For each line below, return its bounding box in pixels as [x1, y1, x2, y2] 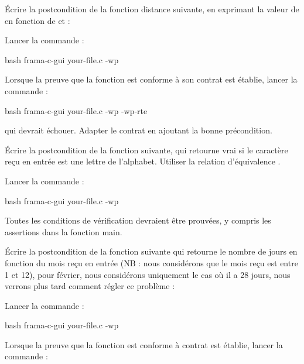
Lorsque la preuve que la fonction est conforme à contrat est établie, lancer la [5, 338, 283, 351]
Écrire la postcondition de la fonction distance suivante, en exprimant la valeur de [5, 3, 299, 15]
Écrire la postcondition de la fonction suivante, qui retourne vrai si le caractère [5, 143, 288, 156]
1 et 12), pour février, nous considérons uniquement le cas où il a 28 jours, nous [5, 268, 291, 280]
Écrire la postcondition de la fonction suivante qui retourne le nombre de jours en [5, 245, 298, 257]
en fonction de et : [5, 14, 70, 26]
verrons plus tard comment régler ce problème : [5, 280, 175, 292]
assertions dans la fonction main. [5, 225, 122, 238]
